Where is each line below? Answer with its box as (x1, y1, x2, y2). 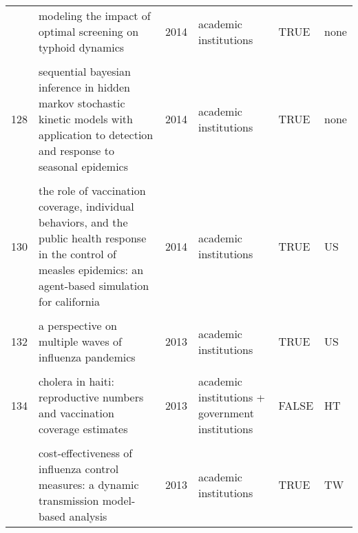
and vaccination (39, 405, 114, 421)
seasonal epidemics (39, 158, 129, 174)
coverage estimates (39, 421, 128, 437)
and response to (39, 143, 115, 158)
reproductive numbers (39, 389, 144, 405)
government (198, 405, 254, 421)
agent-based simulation (39, 278, 149, 293)
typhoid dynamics (39, 39, 125, 55)
